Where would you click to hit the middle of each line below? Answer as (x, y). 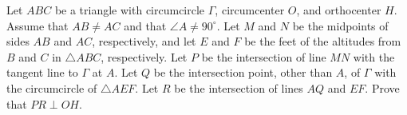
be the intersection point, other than (243, 72)
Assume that (38, 25)
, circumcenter (250, 10)
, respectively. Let (144, 56)
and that (145, 25)
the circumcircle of (52, 87)
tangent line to (42, 72)
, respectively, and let (144, 41)
